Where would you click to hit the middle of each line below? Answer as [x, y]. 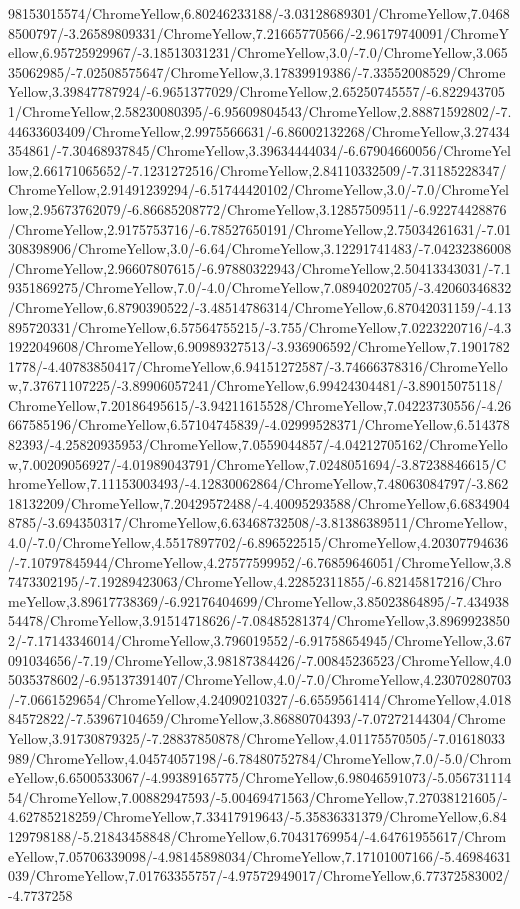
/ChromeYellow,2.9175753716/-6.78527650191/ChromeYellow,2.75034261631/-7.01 [260, 228]
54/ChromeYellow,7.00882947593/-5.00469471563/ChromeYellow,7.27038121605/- [258, 796]
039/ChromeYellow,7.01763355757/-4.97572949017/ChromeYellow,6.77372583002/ [259, 875]
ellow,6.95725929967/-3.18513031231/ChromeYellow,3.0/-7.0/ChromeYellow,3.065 [258, 52]
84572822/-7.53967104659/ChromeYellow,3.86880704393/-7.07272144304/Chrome [257, 718]
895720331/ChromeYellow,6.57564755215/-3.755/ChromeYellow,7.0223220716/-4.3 [260, 326]
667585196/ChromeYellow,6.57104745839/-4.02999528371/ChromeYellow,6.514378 [259, 424]
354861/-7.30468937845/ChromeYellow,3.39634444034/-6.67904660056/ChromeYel [259, 150]
